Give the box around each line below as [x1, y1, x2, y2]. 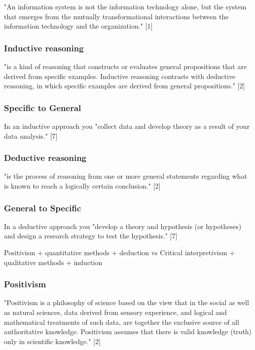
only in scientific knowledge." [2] [4, 336, 101, 346]
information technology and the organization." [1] [4, 21, 153, 31]
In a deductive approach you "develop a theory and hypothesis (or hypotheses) [4, 221, 242, 231]
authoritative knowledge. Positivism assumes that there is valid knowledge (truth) [4, 326, 252, 337]
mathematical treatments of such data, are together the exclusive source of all [4, 316, 239, 327]
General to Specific [4, 201, 81, 214]
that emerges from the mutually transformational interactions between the [4, 11, 229, 21]
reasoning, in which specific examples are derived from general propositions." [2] [4, 80, 245, 91]
